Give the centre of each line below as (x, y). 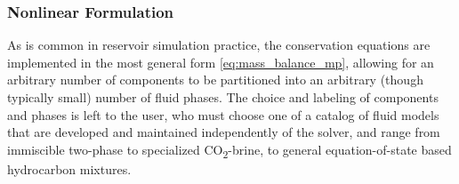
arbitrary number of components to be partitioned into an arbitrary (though (215, 80)
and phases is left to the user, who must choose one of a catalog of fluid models (223, 114)
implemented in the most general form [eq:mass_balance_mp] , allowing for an (221, 62)
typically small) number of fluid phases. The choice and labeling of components (223, 97)
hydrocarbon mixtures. (69, 168)
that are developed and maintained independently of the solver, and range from (224, 132)
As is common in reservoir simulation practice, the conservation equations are (219, 45)
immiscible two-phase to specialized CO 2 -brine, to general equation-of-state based (229, 150)
